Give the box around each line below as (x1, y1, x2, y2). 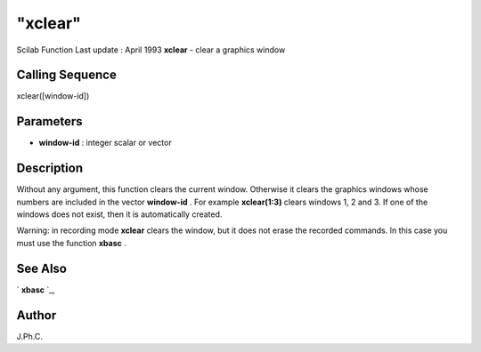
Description (16, 161, 84, 176)
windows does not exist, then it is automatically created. (16, 209, 223, 220)
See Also (16, 260, 67, 276)
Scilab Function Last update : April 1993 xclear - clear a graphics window (16, 44, 286, 55)
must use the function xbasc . (16, 237, 126, 248)
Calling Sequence (16, 68, 118, 83)
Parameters (16, 114, 83, 129)
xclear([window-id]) (16, 91, 90, 101)
